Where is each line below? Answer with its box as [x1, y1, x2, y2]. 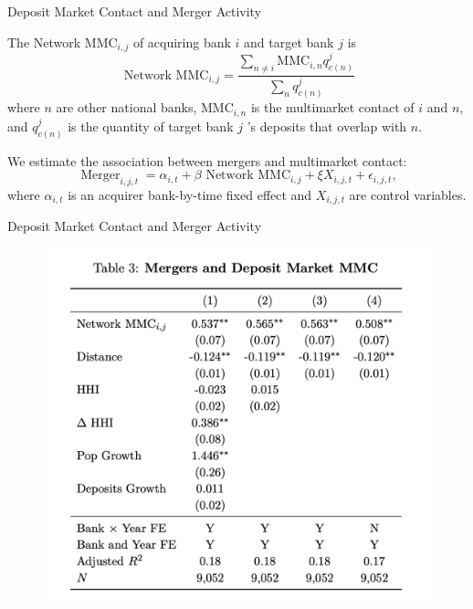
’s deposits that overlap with [247, 116, 407, 135]
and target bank [244, 32, 334, 51]
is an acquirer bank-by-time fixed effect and [68, 185, 312, 205]
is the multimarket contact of [250, 98, 415, 117]
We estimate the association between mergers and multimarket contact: [7, 151, 407, 170]
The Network [7, 32, 81, 51]
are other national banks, [56, 98, 197, 117]
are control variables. [349, 185, 467, 205]
